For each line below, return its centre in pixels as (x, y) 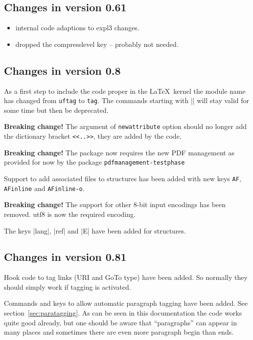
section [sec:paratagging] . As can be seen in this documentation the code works (123, 313)
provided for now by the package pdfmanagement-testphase (94, 162)
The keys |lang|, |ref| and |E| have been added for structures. (95, 230)
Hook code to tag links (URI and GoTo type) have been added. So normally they (126, 277)
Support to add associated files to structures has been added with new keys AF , (123, 178)
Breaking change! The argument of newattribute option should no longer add (126, 126)
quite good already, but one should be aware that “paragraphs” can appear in (121, 322)
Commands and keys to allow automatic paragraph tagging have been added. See (126, 303)
